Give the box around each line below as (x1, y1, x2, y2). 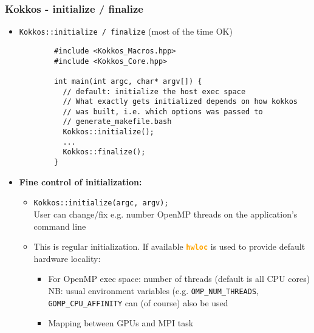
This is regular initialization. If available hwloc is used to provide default (33, 240, 305, 253)
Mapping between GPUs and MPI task (48, 317, 194, 329)
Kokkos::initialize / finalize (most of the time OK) (19, 25, 233, 38)
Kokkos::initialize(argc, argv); (33, 199, 169, 208)
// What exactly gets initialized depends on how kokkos (63, 97, 298, 106)
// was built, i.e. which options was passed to (63, 107, 263, 116)
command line (33, 219, 86, 232)
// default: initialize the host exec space (63, 87, 246, 96)
